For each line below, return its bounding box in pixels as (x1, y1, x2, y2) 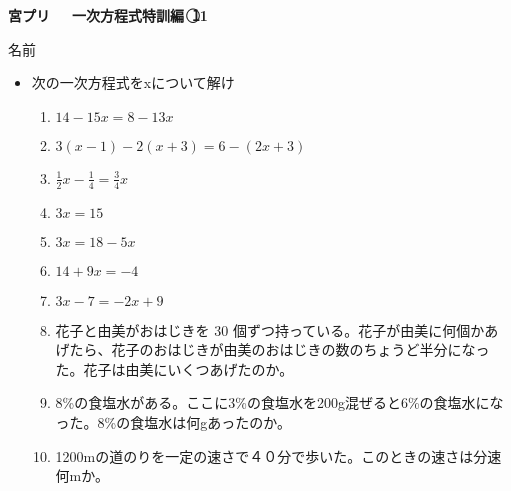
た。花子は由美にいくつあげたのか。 (55, 358, 294, 379)
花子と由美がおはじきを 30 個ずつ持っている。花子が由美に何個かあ (55, 319, 499, 340)
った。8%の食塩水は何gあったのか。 (55, 411, 291, 432)
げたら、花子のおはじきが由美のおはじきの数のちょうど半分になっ (55, 339, 490, 360)
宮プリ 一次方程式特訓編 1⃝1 (8, 5, 208, 25)
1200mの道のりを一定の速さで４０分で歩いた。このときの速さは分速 (55, 445, 502, 466)
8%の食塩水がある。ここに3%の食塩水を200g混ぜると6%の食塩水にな (55, 392, 504, 413)
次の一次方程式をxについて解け (31, 72, 235, 93)
